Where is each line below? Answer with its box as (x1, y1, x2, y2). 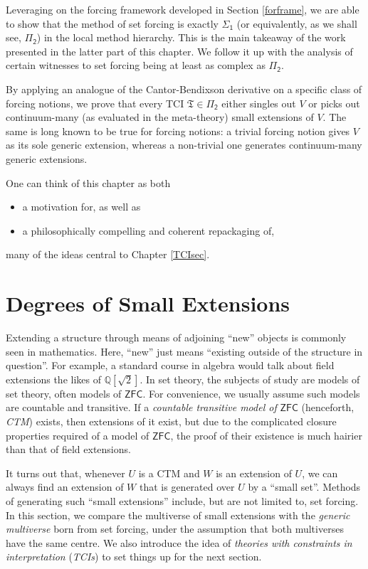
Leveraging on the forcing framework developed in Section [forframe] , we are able (6, 2, 359, 16)
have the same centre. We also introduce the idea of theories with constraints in (6, 535, 352, 550)
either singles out (221, 95, 296, 110)
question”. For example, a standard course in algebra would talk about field (6, 358, 335, 373)
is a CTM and (138, 465, 200, 480)
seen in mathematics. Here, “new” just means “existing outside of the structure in (6, 344, 363, 358)
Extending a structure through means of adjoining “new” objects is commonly (6, 330, 347, 345)
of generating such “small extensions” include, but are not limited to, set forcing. (6, 493, 359, 508)
